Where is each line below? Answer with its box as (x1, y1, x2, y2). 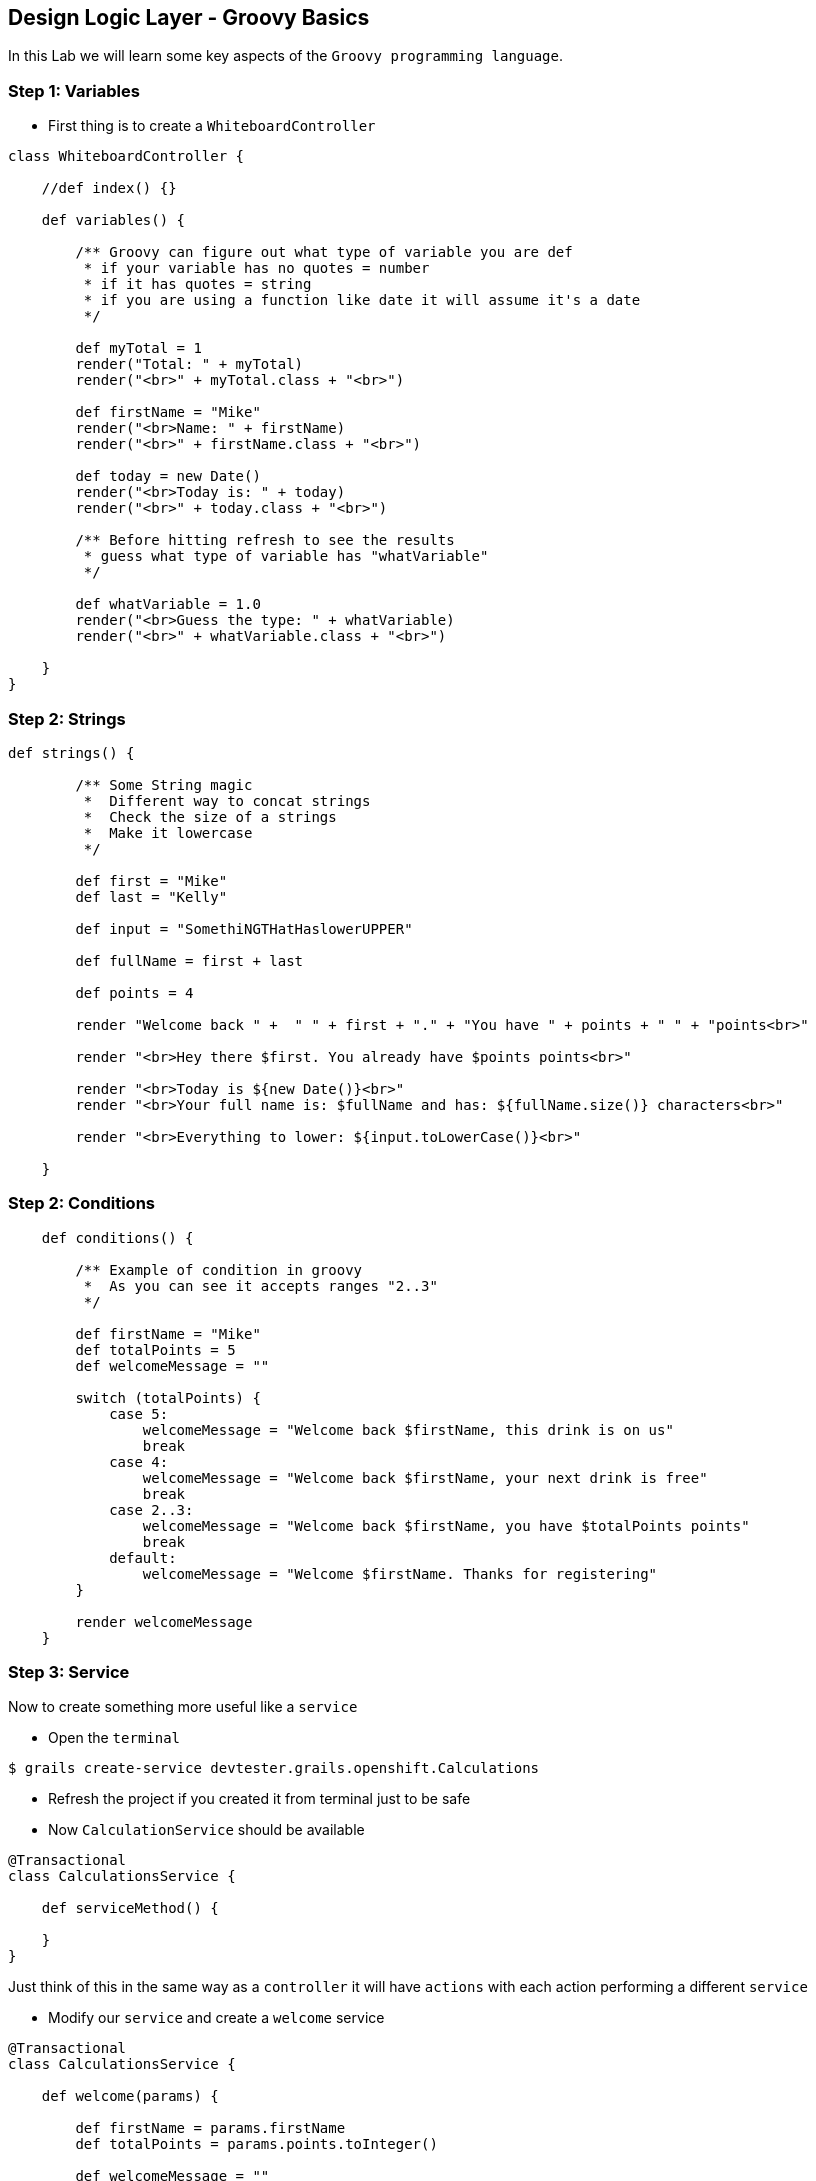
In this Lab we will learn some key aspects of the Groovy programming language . (8, 47, 564, 65)
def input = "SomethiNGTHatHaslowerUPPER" (75, 920, 413, 937)
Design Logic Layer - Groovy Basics (8, 5, 370, 30)
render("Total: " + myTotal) (75, 356, 304, 373)
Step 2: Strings (8, 708, 126, 729)
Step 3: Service (8, 1662, 130, 1683)
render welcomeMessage (75, 1613, 253, 1630)
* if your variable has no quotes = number (83, 260, 430, 277)
